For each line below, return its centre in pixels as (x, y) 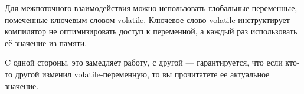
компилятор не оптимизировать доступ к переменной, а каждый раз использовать (151, 31)
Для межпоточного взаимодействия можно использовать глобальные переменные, (151, 8)
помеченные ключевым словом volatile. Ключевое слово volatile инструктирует (147, 19)
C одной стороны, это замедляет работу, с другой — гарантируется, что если (144, 62)
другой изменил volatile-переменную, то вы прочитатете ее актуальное (142, 74)
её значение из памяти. (46, 42)
